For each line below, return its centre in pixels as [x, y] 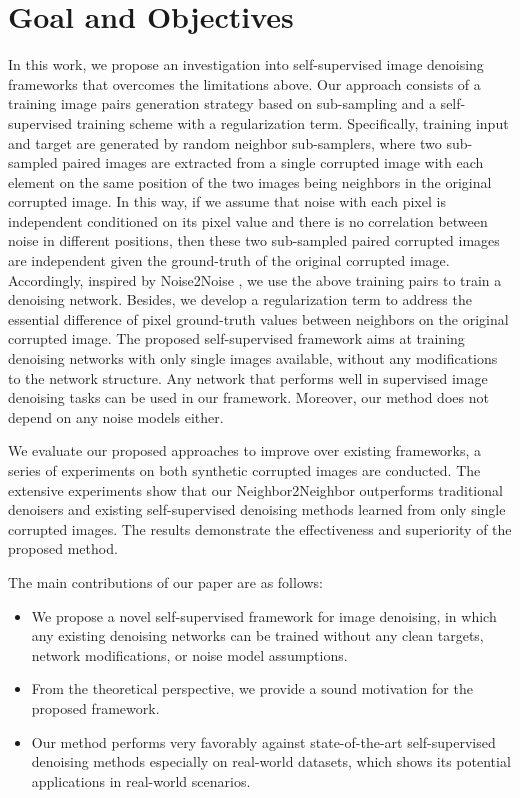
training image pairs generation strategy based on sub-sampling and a [222, 103]
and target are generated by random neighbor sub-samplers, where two [225, 142]
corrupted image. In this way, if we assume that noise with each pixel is [227, 201]
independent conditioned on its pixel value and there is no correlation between [248, 220]
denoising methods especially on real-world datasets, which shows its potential [271, 761]
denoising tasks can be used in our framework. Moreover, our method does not [248, 397]
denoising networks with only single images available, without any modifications [253, 358]
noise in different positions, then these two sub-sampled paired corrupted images [254, 240]
